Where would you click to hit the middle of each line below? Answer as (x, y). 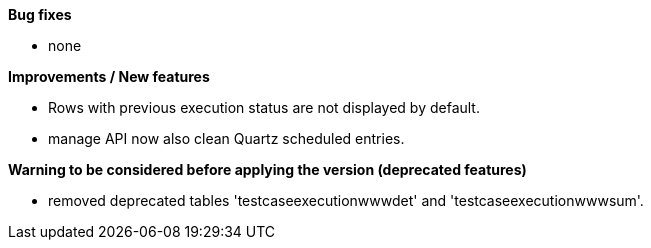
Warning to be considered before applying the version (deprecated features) (267, 169)
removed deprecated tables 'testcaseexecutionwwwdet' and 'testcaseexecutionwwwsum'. (346, 200)
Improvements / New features (109, 76)
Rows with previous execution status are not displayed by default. (264, 107)
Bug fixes (40, 14)
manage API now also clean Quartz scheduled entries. (226, 138)
